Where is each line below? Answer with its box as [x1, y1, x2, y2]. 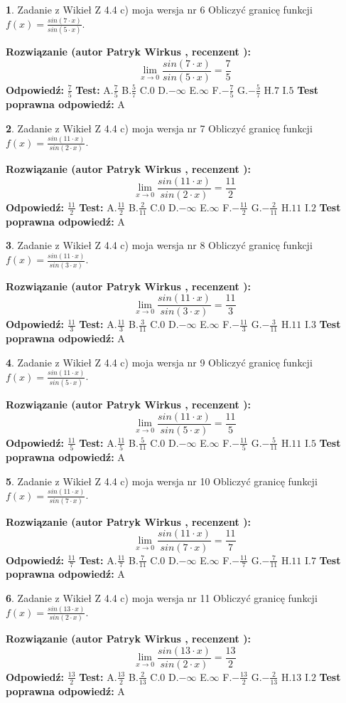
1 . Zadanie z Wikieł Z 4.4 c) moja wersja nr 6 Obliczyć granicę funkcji [6, 2, 313, 16]
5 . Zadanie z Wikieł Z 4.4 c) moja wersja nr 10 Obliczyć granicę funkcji [6, 473, 318, 488]
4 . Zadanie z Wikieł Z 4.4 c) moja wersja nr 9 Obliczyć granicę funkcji [6, 354, 313, 369]
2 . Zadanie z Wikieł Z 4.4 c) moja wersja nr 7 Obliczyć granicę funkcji [6, 120, 313, 135]
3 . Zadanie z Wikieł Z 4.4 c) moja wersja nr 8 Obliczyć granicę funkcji [6, 238, 313, 253]
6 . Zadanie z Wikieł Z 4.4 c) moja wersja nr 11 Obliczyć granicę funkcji [6, 590, 318, 605]
